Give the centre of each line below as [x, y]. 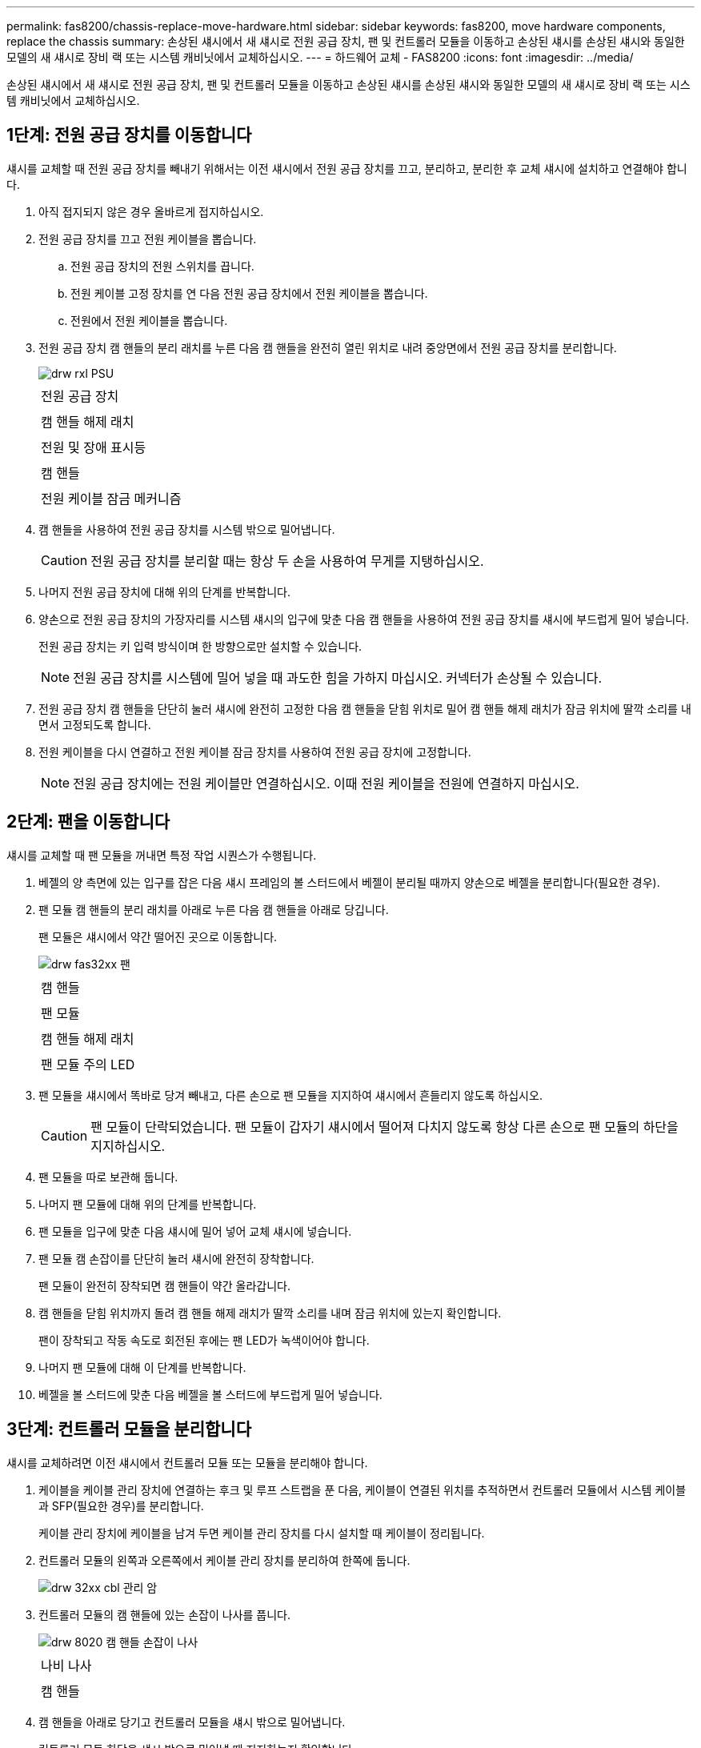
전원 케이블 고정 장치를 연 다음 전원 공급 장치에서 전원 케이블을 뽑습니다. [249, 293]
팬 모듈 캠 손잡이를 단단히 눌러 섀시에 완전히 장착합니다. [176, 1258]
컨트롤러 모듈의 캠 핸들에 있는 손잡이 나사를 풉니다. [164, 1614]
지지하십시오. [128, 1146]
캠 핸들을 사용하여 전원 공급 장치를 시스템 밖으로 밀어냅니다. [187, 529]
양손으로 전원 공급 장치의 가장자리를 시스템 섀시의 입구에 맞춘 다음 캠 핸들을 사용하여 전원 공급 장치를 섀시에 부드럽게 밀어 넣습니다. [364, 619]
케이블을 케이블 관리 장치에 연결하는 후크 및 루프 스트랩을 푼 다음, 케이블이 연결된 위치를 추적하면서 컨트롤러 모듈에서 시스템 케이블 [363, 1489]
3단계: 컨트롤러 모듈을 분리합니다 [129, 1429]
